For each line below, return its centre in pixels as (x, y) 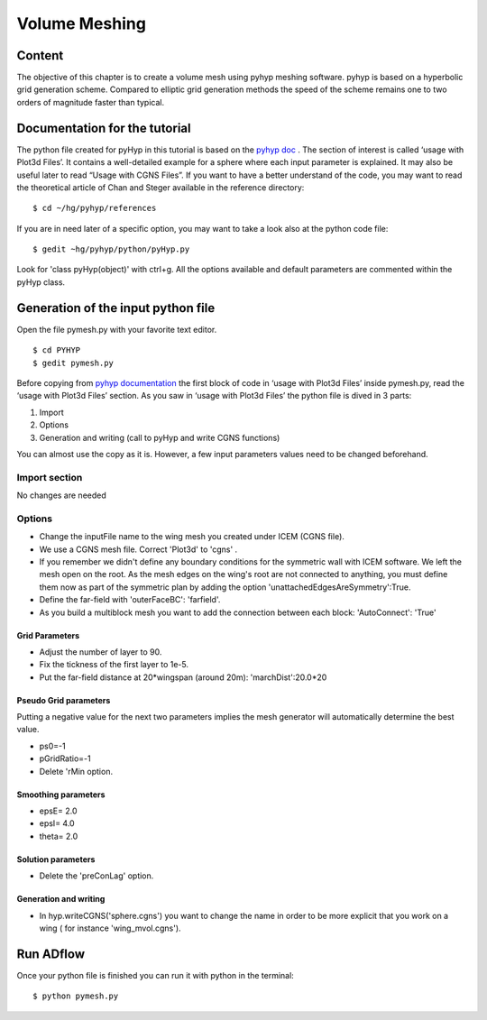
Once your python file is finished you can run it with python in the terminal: (156, 975)
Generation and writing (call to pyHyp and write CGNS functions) (160, 437)
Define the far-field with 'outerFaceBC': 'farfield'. (130, 600)
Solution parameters (56, 859)
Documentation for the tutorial (104, 128)
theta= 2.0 (59, 836)
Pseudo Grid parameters (64, 700)
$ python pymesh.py (76, 996)
